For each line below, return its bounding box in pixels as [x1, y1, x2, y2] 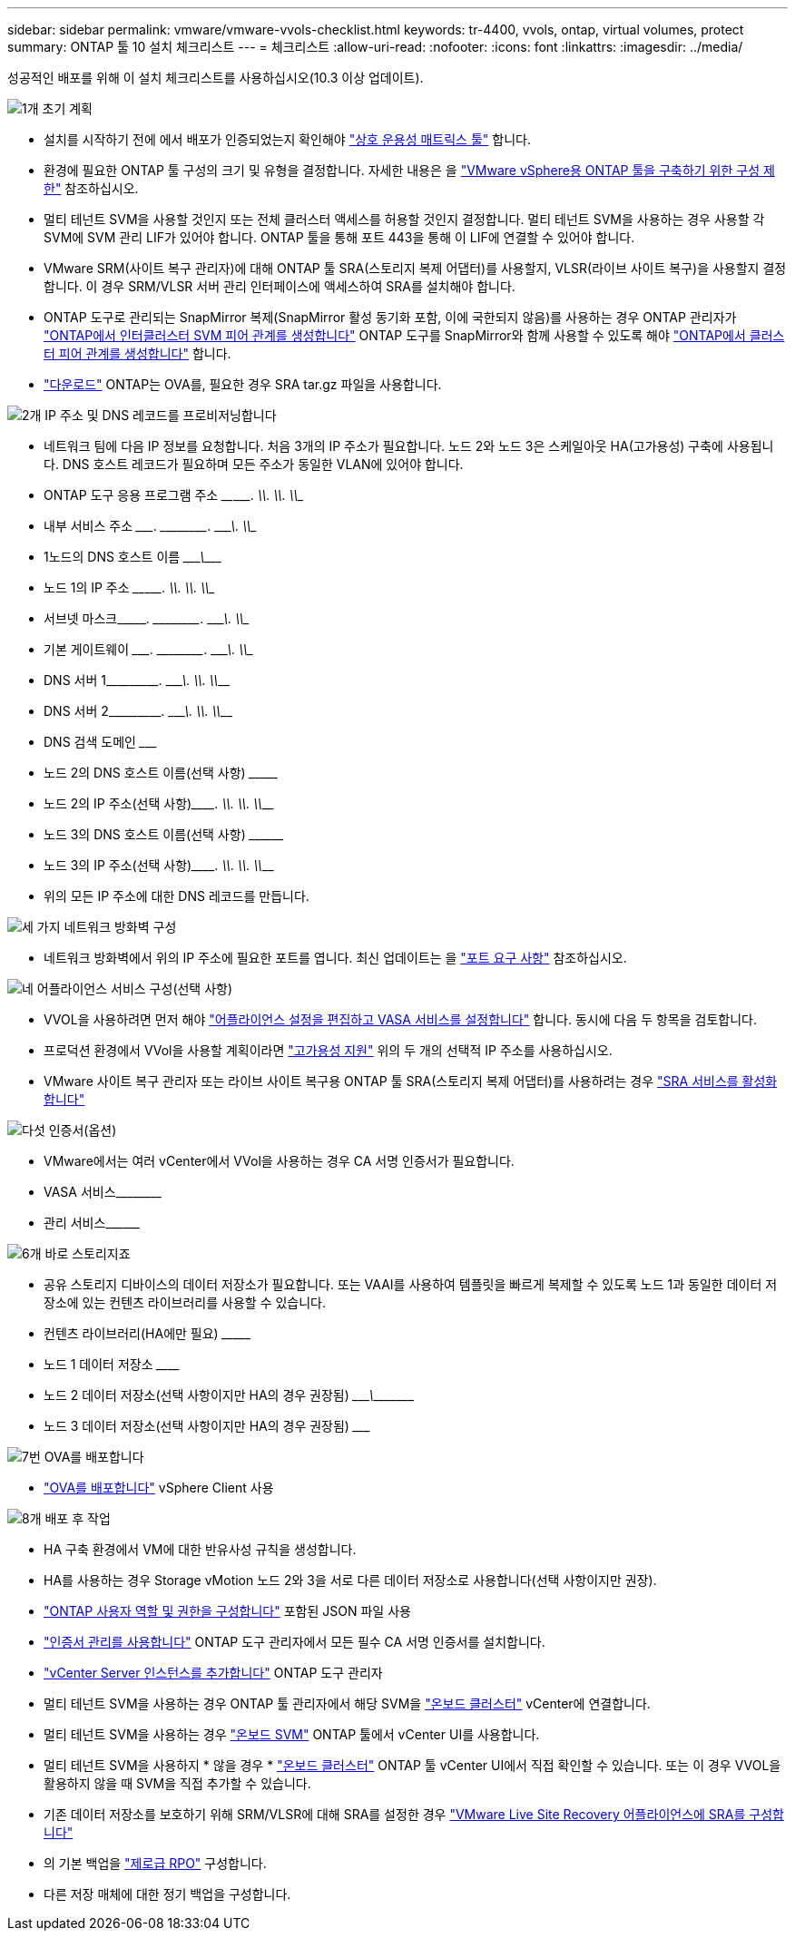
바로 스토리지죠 [44, 1246, 131, 1261]
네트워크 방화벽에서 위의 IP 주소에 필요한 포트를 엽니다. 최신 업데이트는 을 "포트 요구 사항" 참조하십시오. [44, 950, 627, 965]
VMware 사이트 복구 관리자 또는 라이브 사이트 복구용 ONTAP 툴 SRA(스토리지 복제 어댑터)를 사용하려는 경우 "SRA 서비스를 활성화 [44, 1073, 778, 1089]
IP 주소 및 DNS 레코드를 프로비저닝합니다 [44, 407, 277, 423]
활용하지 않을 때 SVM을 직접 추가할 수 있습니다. [44, 1776, 311, 1791]
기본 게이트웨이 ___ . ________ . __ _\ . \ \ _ [44, 641, 254, 657]
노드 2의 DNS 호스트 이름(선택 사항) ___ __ [44, 765, 279, 780]
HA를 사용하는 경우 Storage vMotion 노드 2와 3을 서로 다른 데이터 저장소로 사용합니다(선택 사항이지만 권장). [44, 1572, 657, 1588]
